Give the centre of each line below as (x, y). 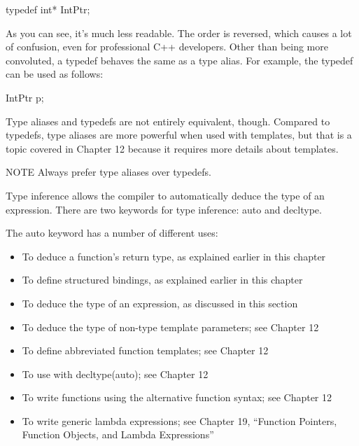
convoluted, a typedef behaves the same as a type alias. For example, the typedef (179, 60)
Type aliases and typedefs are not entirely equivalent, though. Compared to (168, 121)
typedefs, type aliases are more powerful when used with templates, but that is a (179, 135)
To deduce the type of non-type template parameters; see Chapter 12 (170, 327)
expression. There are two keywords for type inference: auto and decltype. (164, 209)
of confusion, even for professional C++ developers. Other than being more (167, 47)
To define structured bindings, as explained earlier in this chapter (162, 280)
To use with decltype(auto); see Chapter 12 (115, 374)
